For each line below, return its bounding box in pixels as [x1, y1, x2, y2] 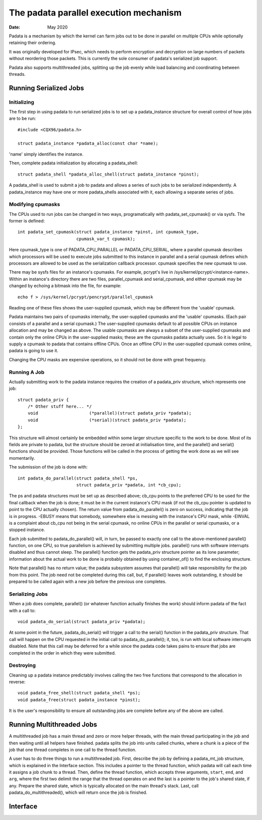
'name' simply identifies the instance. [9, 151, 83, 157]
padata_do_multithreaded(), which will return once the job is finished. [9, 789, 147, 795]
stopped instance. [9, 527, 46, 533]
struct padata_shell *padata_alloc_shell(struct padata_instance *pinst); [17, 171, 199, 177]
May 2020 [47, 24, 68, 30]
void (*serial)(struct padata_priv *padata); [27, 417, 187, 423]
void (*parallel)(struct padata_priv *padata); [27, 410, 192, 416]
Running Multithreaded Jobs [9, 721, 97, 729]
